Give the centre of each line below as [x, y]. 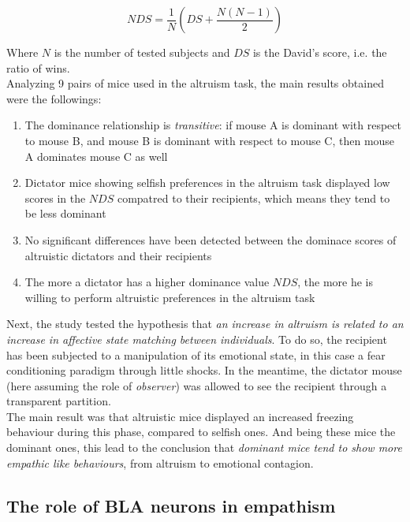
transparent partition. [59, 401]
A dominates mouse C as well [96, 156]
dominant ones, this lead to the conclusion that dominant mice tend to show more [204, 447]
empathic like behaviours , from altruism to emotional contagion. [160, 462]
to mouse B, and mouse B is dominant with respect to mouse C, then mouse [210, 140]
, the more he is [335, 282]
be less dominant [65, 213]
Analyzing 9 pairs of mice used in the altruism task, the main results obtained [195, 83]
